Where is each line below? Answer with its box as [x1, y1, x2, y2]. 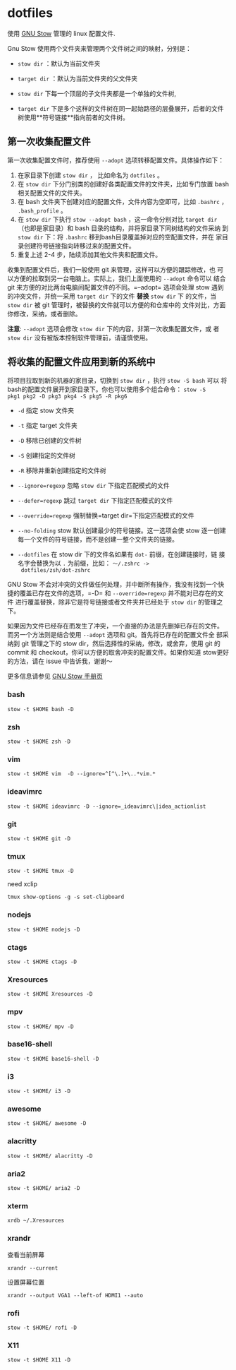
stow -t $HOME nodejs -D [7, 926, 80, 933]
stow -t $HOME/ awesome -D [7, 1120, 87, 1127]
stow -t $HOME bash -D [7, 705, 74, 713]
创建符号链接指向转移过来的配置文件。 [23, 242, 135, 250]
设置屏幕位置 [7, 1277, 44, 1286]
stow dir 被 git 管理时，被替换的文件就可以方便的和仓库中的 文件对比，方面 [7, 300, 226, 309]
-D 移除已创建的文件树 [17, 436, 82, 444]
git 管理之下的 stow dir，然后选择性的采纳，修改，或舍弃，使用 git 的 [20, 639, 221, 648]
